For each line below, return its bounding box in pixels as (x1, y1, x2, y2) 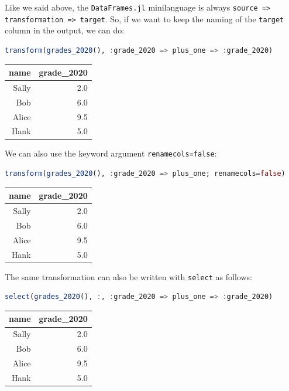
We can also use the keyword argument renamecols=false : (5, 147, 217, 159)
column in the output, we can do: (5, 24, 125, 36)
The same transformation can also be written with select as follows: (5, 270, 252, 283)
